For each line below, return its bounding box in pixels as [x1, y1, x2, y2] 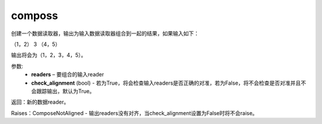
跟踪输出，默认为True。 [36, 87, 95, 95]
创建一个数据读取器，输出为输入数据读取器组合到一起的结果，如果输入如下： [11, 30, 199, 37]
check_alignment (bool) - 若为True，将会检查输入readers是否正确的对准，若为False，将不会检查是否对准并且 [31, 79, 301, 86]
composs [11, 9, 58, 22]
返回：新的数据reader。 [11, 98, 70, 106]
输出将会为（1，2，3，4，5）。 [11, 51, 86, 59]
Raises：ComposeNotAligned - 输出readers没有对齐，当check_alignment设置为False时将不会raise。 [11, 109, 258, 116]
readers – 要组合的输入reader [31, 71, 104, 78]
